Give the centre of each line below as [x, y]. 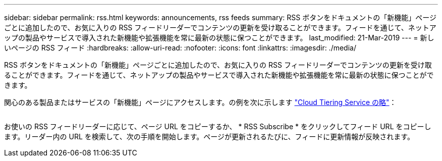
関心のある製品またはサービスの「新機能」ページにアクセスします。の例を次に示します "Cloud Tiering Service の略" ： [200, 102]
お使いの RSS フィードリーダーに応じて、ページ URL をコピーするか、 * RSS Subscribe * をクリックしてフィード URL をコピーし [218, 126]
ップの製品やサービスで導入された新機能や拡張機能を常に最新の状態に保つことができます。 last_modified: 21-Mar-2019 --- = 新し [219, 38]
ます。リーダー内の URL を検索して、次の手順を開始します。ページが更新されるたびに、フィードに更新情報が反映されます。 [209, 137]
